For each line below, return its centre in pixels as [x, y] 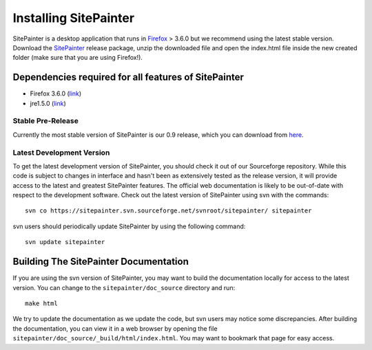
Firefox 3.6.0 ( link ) [56, 94]
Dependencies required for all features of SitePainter [128, 77]
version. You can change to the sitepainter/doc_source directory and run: [124, 287]
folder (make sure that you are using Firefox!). [77, 58]
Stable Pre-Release [45, 121]
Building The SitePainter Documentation [101, 262]
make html [41, 303]
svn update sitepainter [65, 242]
